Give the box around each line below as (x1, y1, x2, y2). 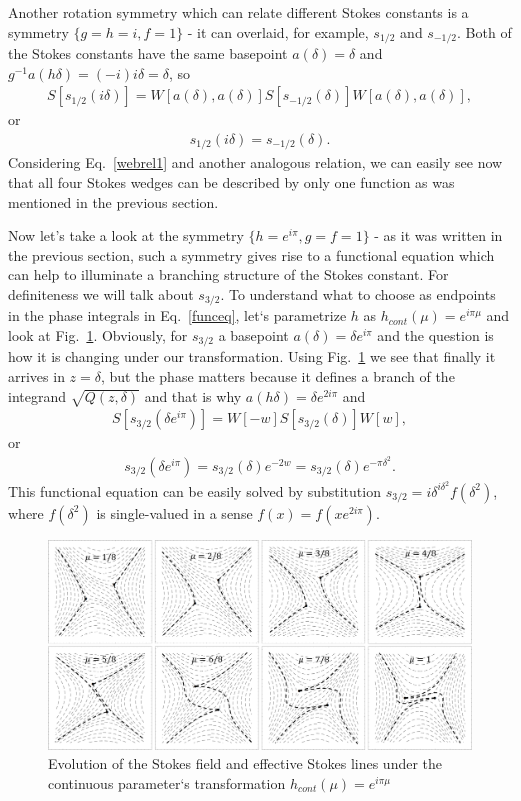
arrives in (8, 366, 65, 386)
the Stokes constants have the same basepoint (8, 43, 288, 64)
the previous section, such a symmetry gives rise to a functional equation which (8, 244, 495, 265)
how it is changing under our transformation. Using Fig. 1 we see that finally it (8, 346, 496, 367)
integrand (8, 385, 67, 406)
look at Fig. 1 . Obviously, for (8, 324, 188, 345)
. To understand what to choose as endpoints (220, 283, 496, 304)
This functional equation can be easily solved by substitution (8, 480, 381, 501)
